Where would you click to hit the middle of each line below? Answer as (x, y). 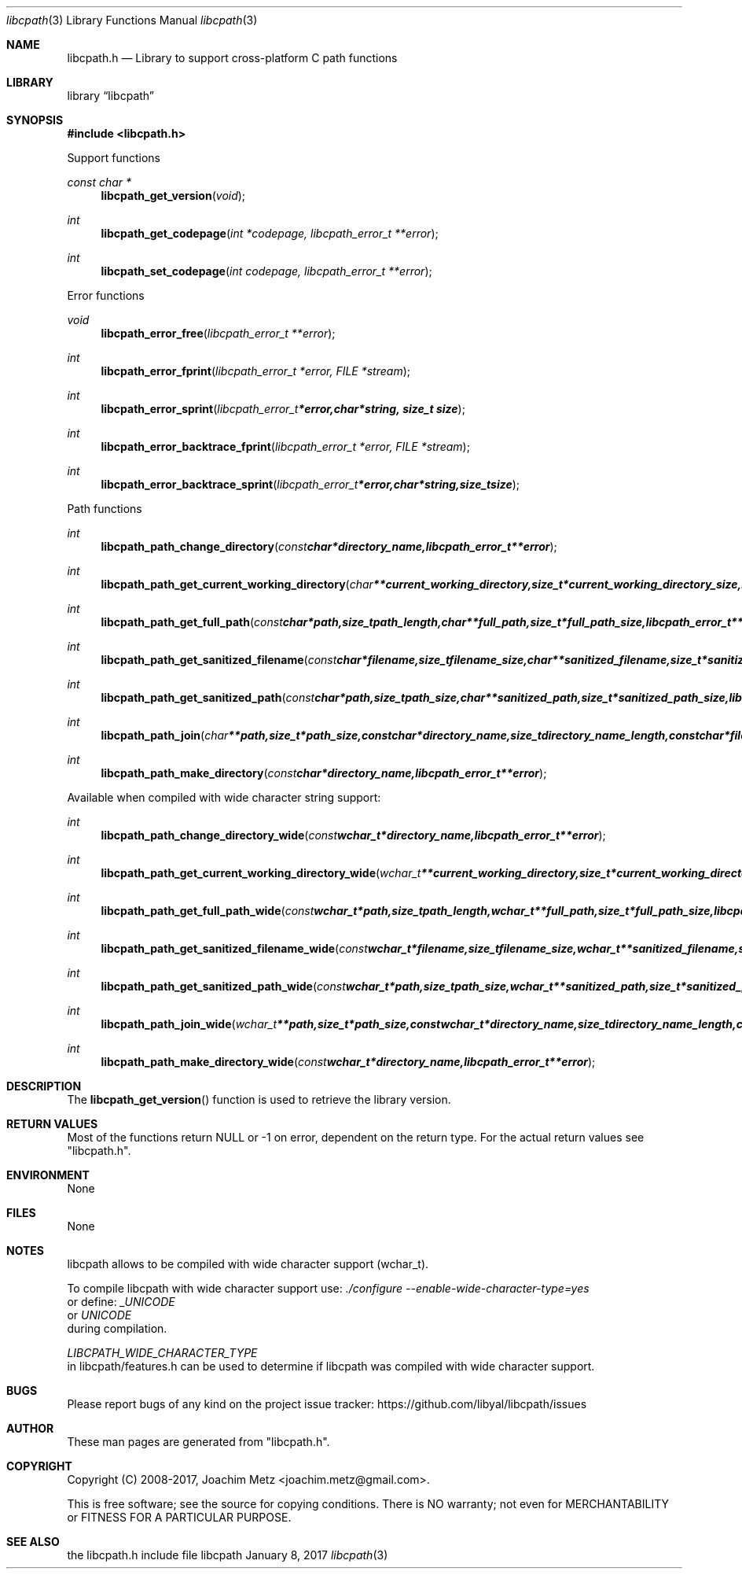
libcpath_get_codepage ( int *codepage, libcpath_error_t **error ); (270, 233)
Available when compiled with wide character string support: (224, 797)
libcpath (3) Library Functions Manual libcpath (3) (132, 20)
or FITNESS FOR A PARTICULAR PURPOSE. (179, 1517)
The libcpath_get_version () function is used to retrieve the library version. (259, 1099)
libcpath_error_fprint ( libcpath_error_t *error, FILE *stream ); (256, 371)
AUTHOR (30, 1428)
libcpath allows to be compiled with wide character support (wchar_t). (248, 1264)
